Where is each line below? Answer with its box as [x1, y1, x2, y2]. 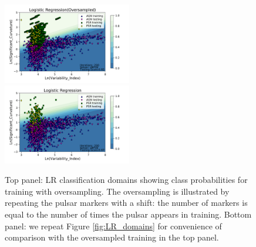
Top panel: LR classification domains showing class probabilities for [5, 173, 248, 186]
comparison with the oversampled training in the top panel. [5, 231, 219, 243]
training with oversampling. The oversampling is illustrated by [5, 185, 230, 197]
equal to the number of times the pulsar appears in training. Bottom [5, 208, 252, 220]
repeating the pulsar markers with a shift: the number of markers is [5, 196, 248, 209]
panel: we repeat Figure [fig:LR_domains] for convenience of [5, 219, 222, 232]
